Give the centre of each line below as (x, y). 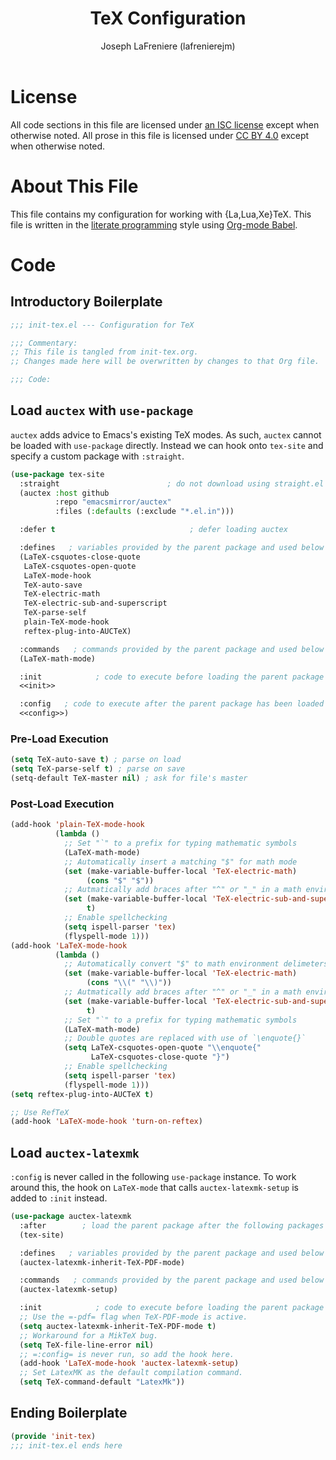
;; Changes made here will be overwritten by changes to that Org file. (165, 362)
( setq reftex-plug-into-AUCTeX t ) (82, 1094)
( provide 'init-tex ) (53, 1436)
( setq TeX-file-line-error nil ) (87, 1345)
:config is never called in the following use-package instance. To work (153, 1177)
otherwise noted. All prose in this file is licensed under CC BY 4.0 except (160, 135)
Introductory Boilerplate (86, 302)
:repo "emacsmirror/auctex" (113, 502)
